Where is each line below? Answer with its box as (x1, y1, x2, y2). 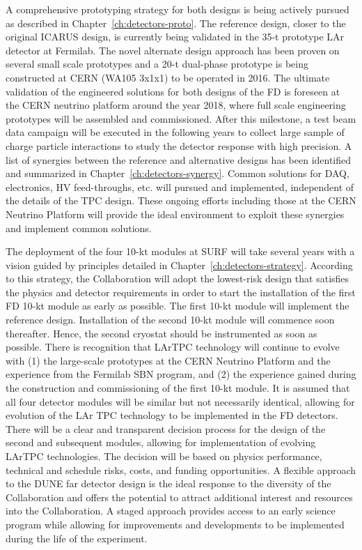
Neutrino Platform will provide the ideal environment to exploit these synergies (6, 206, 345, 221)
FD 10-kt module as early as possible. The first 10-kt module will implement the (6, 298, 349, 313)
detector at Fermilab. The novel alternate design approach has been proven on (6, 43, 340, 57)
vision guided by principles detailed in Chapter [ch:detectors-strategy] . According (6, 257, 353, 272)
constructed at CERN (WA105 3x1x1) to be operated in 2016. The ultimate (6, 70, 330, 84)
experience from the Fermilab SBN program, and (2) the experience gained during (6, 367, 356, 381)
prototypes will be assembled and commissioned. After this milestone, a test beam (6, 111, 356, 125)
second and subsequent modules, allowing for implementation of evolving (6, 435, 316, 450)
